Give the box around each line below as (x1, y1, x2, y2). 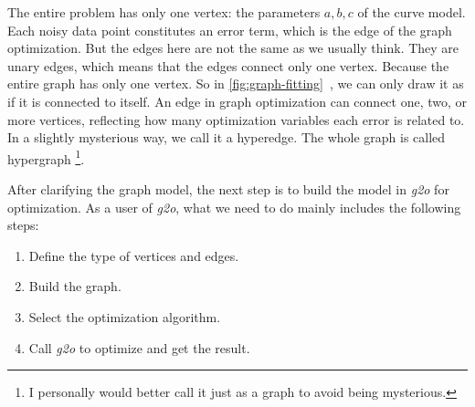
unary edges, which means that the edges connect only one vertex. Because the (7, 56, 449, 75)
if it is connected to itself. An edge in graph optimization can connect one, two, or (7, 91, 468, 110)
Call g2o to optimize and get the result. (28, 338, 250, 357)
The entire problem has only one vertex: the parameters (7, 3, 321, 21)
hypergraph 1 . (7, 146, 85, 168)
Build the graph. (28, 277, 121, 296)
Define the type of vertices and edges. (28, 245, 239, 265)
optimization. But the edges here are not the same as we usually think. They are (7, 38, 459, 57)
